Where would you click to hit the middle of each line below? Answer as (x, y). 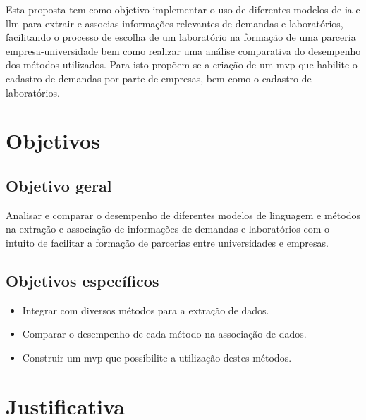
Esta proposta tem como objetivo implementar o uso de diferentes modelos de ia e (183, 9)
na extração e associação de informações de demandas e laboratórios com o (167, 229)
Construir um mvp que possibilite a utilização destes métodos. (157, 357)
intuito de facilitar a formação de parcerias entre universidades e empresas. (167, 242)
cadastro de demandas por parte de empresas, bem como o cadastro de (159, 78)
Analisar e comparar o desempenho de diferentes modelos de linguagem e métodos (183, 215)
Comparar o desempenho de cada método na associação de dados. (164, 334)
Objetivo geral (59, 185)
